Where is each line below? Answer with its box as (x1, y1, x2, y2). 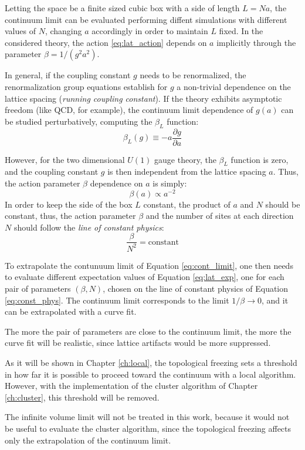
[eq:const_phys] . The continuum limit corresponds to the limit (5, 294, 229, 306)
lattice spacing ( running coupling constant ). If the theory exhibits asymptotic (5, 92, 282, 104)
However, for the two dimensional (5, 153, 125, 165)
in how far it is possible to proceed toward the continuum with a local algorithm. (5, 368, 296, 380)
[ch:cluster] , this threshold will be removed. (5, 391, 160, 403)
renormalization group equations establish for (5, 80, 168, 92)
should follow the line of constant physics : (13, 221, 164, 233)
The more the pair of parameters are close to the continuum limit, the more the (5, 325, 292, 337)
